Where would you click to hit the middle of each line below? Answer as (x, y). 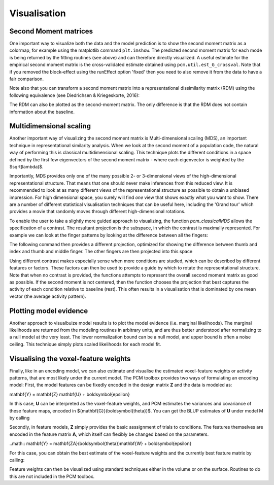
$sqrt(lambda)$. (26, 167)
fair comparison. (27, 79)
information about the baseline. (42, 112)
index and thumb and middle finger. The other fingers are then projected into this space (101, 252)
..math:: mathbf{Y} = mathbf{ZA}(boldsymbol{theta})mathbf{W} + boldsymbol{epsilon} (100, 443)
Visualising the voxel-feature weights (70, 358)
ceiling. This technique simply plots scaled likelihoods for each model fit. (85, 344)
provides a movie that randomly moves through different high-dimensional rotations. (97, 212)
